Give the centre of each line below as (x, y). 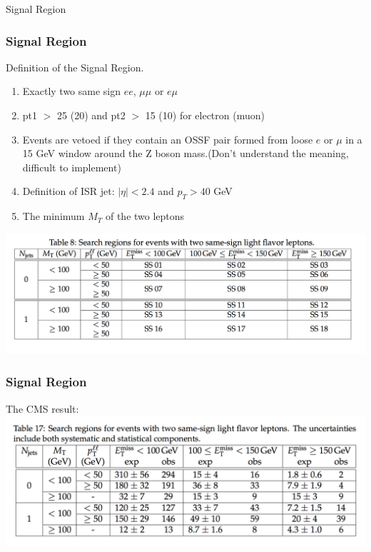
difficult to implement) (72, 167)
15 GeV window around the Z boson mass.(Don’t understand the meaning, (185, 153)
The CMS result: (42, 408)
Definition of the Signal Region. (75, 67)
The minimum (54, 216)
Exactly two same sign (72, 91)
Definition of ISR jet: (68, 191)
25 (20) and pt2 (91, 115)
